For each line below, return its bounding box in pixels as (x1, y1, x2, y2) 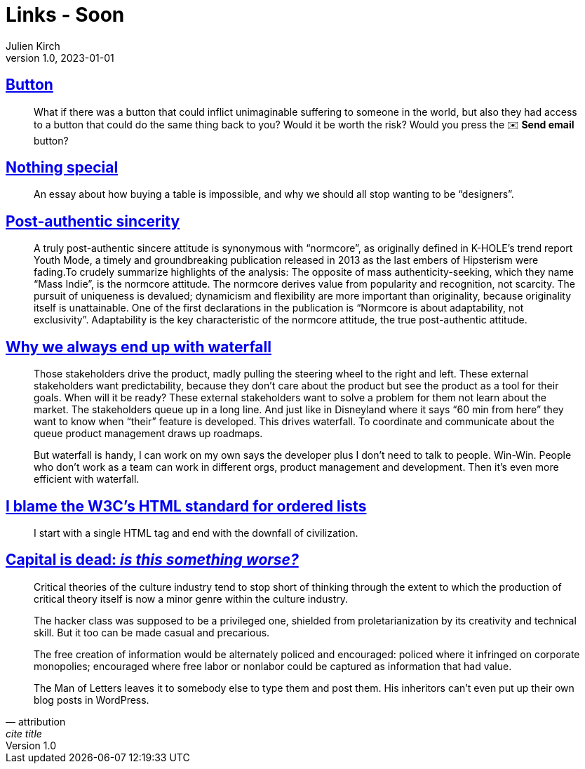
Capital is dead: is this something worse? (6, 551, 299, 569)
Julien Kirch (6, 39, 60, 52)
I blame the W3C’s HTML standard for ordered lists (6, 497, 367, 515)
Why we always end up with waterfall (6, 337, 271, 356)
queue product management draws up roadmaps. (34, 427, 263, 440)
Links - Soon (6, 3, 125, 27)
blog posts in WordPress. (34, 693, 149, 706)
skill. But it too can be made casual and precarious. (34, 626, 270, 638)
